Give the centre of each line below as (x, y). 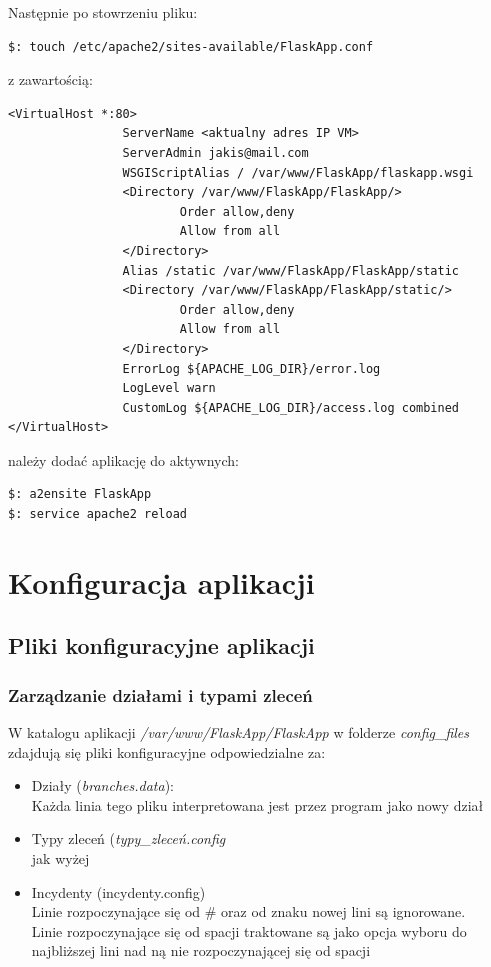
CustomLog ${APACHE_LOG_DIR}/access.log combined (291, 407)
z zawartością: (50, 79)
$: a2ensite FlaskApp (80, 494)
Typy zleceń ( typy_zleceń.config (128, 838)
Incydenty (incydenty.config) (118, 891)
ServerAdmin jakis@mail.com (215, 152)
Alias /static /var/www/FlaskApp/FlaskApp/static (291, 270)
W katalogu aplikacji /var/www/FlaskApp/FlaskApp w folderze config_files (238, 732)
